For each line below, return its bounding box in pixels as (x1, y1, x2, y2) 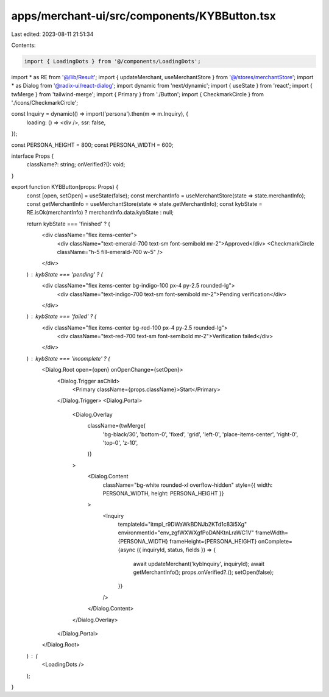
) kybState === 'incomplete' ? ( (26, 355, 110, 362)
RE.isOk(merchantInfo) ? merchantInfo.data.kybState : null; (26, 209, 174, 216)
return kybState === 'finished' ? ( (26, 220, 110, 227)
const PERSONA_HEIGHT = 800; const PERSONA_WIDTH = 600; (11, 141, 174, 149)
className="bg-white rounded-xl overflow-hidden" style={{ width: (102, 481, 273, 489)
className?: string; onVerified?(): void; (26, 161, 126, 168)
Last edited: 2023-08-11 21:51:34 (11, 30, 94, 38)
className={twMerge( (87, 422, 146, 430)
